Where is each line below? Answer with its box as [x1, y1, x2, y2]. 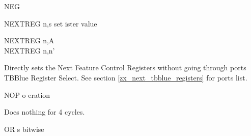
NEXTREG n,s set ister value [4, 18, 97, 29]
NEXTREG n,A [4, 35, 54, 46]
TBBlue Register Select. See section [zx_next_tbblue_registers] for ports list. [4, 72, 247, 83]
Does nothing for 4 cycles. [4, 106, 85, 117]
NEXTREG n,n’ [4, 45, 55, 56]
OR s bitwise [4, 123, 44, 134]
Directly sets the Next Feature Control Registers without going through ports [4, 62, 246, 73]
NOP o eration [4, 89, 50, 100]
